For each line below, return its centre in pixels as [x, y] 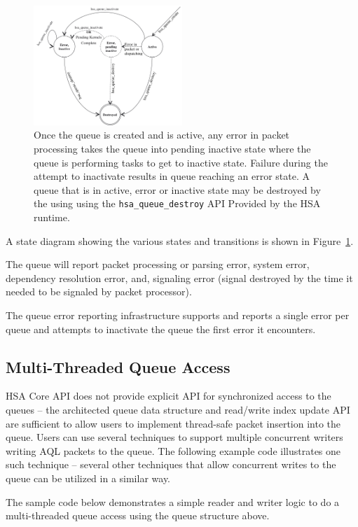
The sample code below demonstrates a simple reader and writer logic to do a [173, 501]
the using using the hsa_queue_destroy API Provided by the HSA [177, 203]
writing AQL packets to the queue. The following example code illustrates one [173, 450]
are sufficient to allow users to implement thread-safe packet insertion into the [173, 423]
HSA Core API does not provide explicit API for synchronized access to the [168, 396]
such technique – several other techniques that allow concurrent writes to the [171, 464]
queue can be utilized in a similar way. [88, 478]
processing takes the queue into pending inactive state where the [172, 148]
